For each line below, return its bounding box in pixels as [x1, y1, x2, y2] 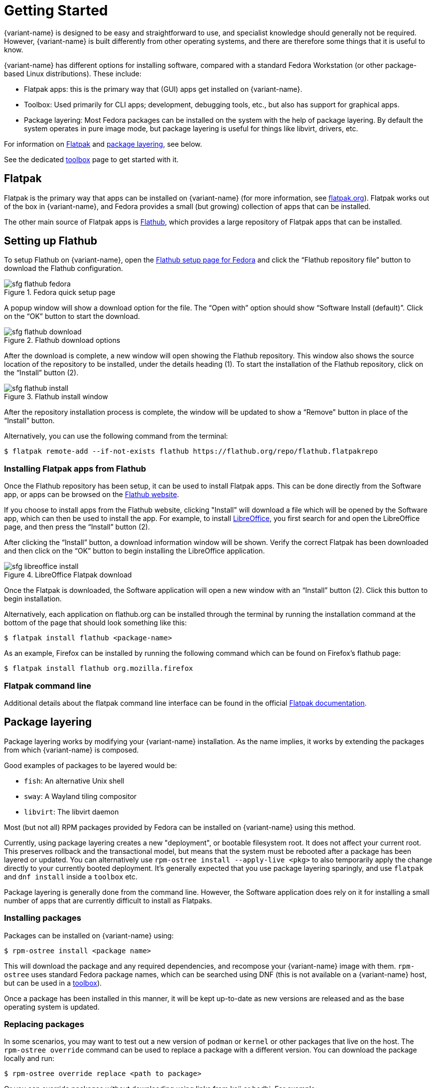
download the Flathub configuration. [4, 264, 123, 273]
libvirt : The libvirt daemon [24, 807, 119, 816]
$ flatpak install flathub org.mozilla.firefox [4, 664, 193, 673]
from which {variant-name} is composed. [4, 745, 139, 754]
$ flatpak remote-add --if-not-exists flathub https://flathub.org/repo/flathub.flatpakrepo [4, 447, 378, 456]
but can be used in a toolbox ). [4, 978, 102, 987]
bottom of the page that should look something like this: [4, 618, 187, 627]
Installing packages [4, 913, 82, 923]
